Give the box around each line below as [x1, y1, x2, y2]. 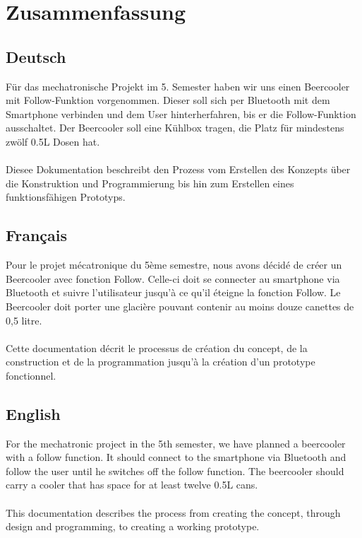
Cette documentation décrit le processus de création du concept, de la [6, 340, 308, 355]
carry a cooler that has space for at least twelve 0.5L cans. [6, 477, 258, 492]
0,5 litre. [6, 312, 42, 327]
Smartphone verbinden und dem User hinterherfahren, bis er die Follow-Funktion [6, 106, 356, 121]
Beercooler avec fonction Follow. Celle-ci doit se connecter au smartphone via [6, 271, 340, 286]
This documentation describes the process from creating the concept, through [6, 505, 341, 520]
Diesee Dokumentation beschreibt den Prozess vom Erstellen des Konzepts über [6, 162, 351, 177]
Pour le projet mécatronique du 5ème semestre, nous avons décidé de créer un [6, 257, 342, 272]
